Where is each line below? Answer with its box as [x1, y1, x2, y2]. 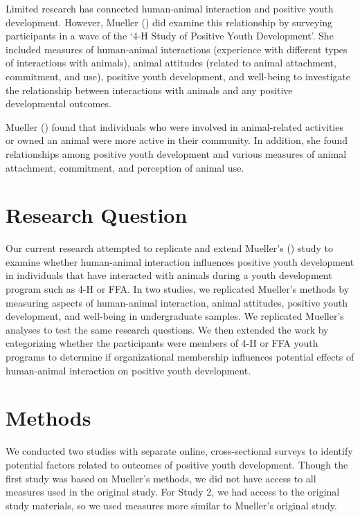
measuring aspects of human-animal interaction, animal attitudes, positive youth [6, 295, 348, 309]
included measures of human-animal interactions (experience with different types [6, 42, 348, 56]
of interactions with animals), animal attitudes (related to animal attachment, [6, 55, 336, 70]
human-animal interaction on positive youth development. [6, 363, 251, 377]
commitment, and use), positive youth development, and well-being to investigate [6, 69, 350, 83]
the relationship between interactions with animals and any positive [6, 82, 293, 97]
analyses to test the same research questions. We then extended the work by [6, 322, 329, 336]
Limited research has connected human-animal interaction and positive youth [6, 1, 334, 15]
